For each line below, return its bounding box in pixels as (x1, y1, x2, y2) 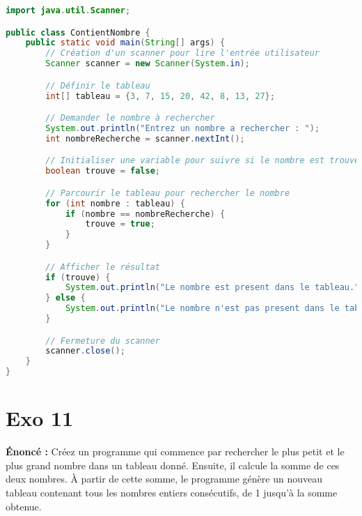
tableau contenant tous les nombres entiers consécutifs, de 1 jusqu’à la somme (6, 485, 338, 499)
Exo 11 (6, 404, 74, 432)
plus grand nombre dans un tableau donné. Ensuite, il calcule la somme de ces (6, 457, 340, 472)
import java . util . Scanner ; (6, 6, 131, 15)
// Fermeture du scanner (45, 335, 160, 346)
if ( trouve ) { (45, 272, 111, 282)
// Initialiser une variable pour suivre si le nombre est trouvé (45, 155, 360, 166)
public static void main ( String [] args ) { (25, 38, 226, 48)
